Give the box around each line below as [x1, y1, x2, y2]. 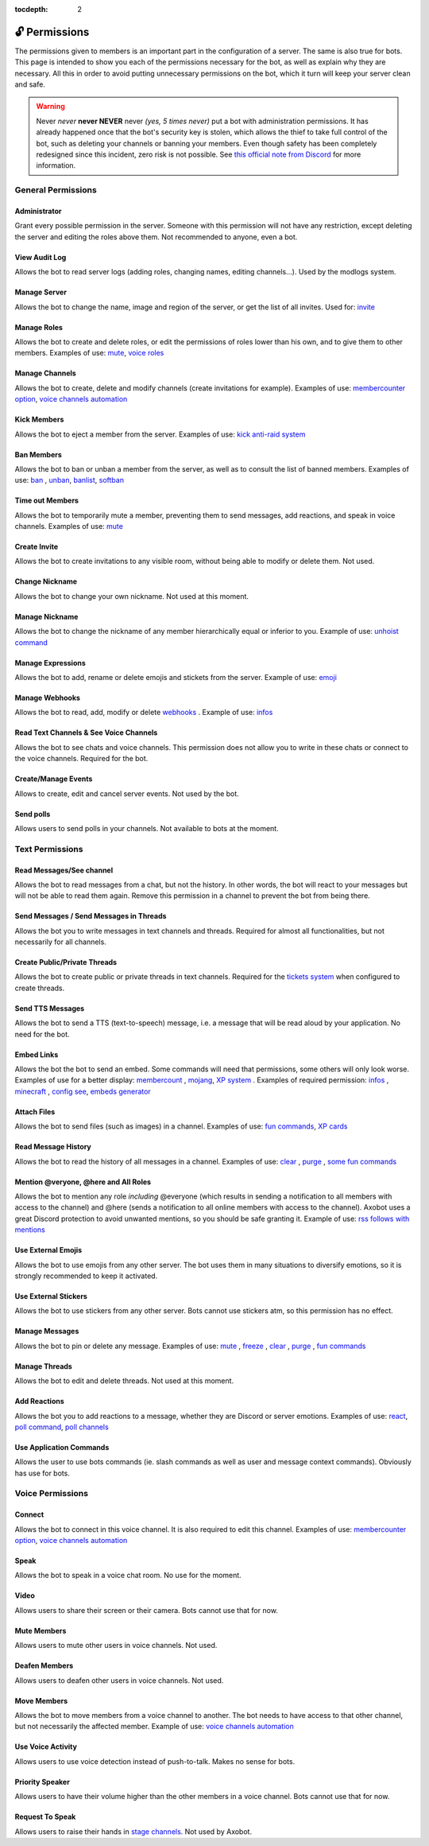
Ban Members [14, 449, 63, 459]
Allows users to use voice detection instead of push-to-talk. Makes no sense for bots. [14, 1756, 296, 1766]
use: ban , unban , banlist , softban [14, 476, 125, 485]
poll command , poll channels [14, 1422, 109, 1432]
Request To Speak [14, 1812, 76, 1821]
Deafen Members [14, 1661, 74, 1670]
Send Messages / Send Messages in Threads [14, 911, 167, 921]
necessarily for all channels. [14, 937, 106, 946]
